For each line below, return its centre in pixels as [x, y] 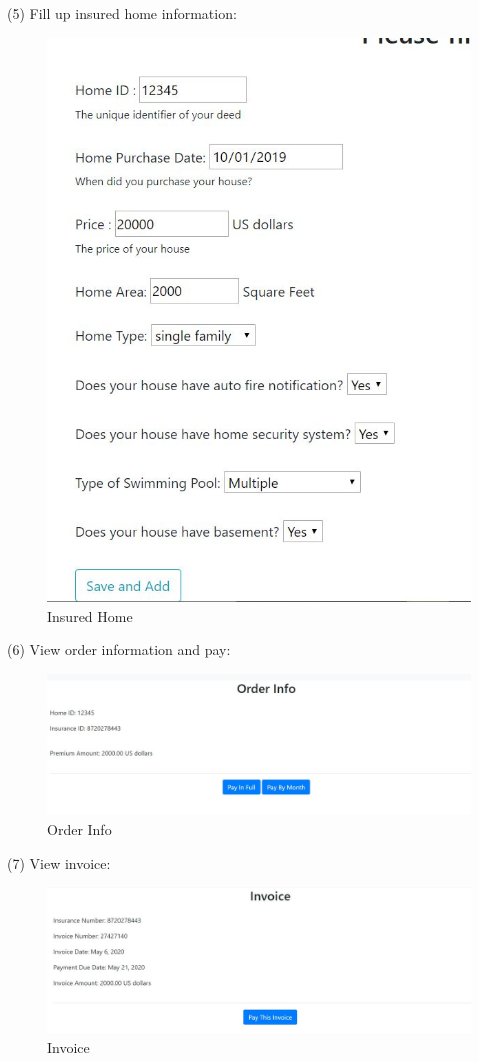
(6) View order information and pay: [119, 649]
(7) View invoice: [59, 862]
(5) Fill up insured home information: [122, 13]
